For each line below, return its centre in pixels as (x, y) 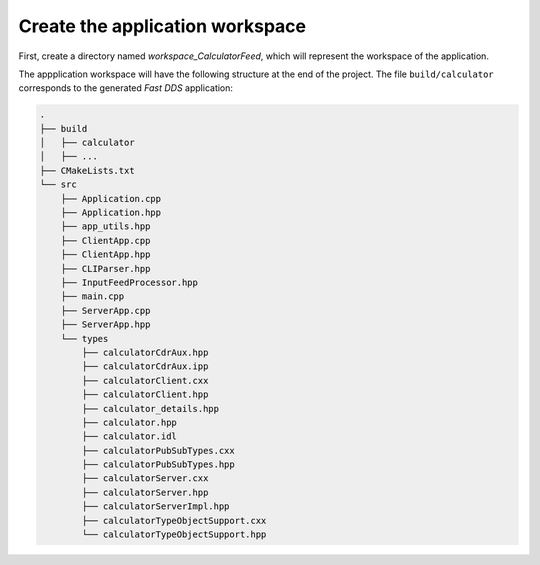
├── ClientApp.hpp (105, 254)
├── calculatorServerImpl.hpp (155, 506)
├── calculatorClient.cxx (145, 380)
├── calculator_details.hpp (150, 408)
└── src (58, 184)
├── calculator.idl (129, 436)
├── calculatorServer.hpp (145, 492)
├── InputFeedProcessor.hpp (129, 282)
